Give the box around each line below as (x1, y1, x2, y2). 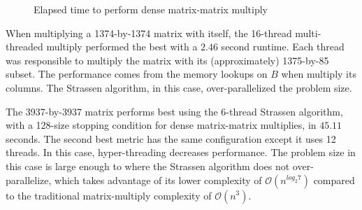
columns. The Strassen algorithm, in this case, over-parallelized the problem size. (6, 80, 352, 94)
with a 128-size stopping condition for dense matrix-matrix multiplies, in (6, 118, 317, 132)
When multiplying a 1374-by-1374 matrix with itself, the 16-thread (6, 25, 292, 40)
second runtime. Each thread (221, 39, 345, 54)
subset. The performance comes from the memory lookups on (6, 66, 268, 81)
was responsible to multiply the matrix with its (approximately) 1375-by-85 (6, 52, 329, 67)
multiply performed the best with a (46, 39, 198, 54)
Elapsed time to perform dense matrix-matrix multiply (34, 2, 268, 16)
